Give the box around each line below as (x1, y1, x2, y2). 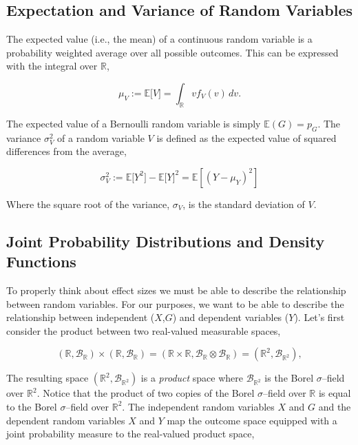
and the (318, 399, 351, 413)
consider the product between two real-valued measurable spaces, (6, 323, 281, 338)
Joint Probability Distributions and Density (6, 230, 325, 251)
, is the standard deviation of (182, 196, 305, 211)
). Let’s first (294, 310, 345, 324)
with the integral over (6, 59, 98, 73)
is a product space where (140, 371, 244, 385)
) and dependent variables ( (172, 310, 289, 324)
